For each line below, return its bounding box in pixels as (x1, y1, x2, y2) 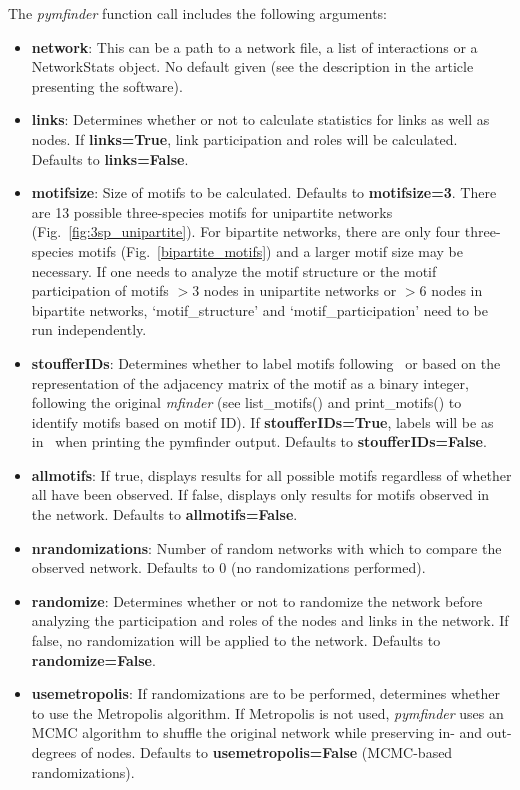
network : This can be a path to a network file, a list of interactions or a (31, 36, 478, 57)
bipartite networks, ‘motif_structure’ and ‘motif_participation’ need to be (31, 299, 488, 320)
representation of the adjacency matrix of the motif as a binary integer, (31, 372, 469, 393)
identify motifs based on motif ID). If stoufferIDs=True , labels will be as (31, 411, 494, 432)
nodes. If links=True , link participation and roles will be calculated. (31, 128, 458, 149)
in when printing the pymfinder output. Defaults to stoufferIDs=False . (31, 431, 487, 452)
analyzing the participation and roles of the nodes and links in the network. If (31, 610, 509, 631)
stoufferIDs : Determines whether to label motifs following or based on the (31, 352, 501, 373)
